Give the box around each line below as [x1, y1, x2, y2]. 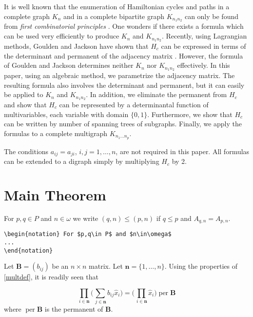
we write [73, 213, 98, 223]
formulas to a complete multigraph [4, 128, 108, 138]
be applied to [4, 89, 43, 99]
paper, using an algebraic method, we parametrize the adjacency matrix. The [4, 70, 235, 80]
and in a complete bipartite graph [63, 11, 165, 21]
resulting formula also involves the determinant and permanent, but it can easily [4, 79, 245, 90]
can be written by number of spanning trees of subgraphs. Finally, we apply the [4, 119, 242, 129]
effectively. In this [177, 60, 230, 70]
